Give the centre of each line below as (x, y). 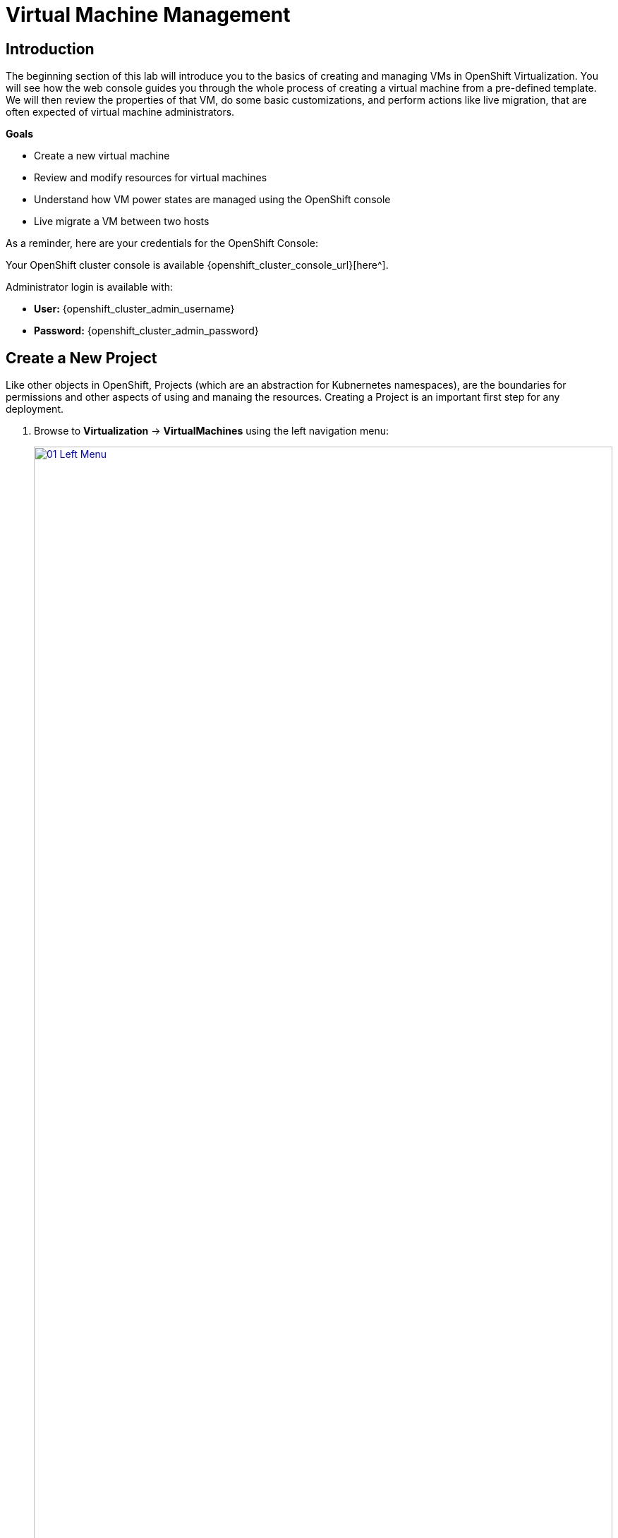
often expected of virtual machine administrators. (120, 112)
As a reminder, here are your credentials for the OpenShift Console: (162, 243)
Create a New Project (81, 358)
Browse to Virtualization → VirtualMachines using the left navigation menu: (212, 431)
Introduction (50, 49)
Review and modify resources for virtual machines (151, 178)
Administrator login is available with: (90, 287)
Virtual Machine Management (148, 15)
